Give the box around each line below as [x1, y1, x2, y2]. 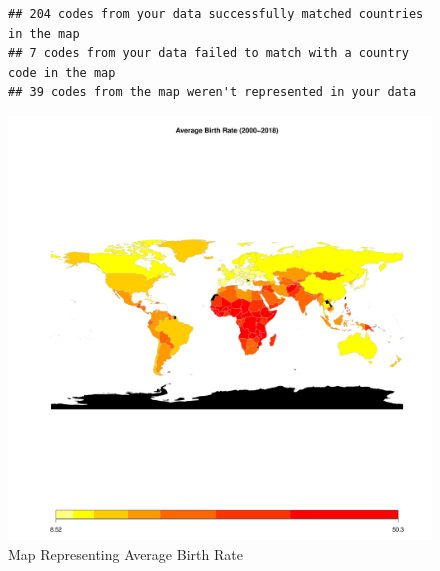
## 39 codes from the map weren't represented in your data [8, 85, 417, 100]
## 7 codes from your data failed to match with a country [8, 46, 409, 61]
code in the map [8, 65, 116, 80]
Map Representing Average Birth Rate [8, 543, 243, 564]
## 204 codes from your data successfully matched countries [8, 7, 424, 21]
